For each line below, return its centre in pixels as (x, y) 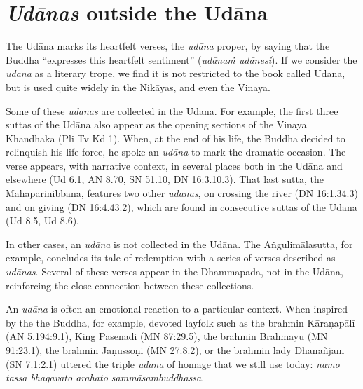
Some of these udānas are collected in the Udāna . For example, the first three (172, 110)
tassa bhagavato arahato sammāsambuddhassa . (105, 377)
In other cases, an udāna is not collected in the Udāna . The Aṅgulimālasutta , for (179, 244)
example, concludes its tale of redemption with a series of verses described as (171, 258)
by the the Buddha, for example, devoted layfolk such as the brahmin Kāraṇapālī (180, 322)
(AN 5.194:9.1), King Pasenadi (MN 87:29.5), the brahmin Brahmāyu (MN (167, 336)
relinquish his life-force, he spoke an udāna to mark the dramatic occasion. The (176, 152)
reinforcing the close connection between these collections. (130, 285)
